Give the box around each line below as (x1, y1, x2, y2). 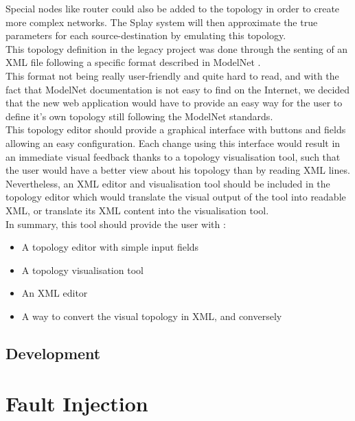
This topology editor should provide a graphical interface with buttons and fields (5, 122, 346, 137)
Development (5, 342, 101, 363)
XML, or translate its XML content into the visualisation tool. (5, 203, 269, 217)
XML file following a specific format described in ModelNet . (5, 55, 261, 69)
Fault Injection (5, 389, 148, 418)
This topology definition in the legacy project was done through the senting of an (5, 41, 348, 56)
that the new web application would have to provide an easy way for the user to (5, 95, 343, 110)
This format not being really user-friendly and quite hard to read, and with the (5, 68, 339, 82)
